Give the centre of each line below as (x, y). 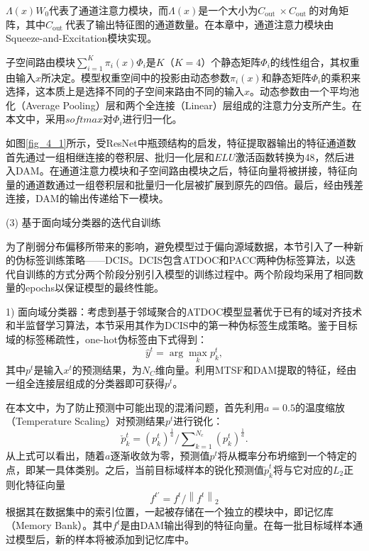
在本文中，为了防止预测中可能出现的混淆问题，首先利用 (135, 407)
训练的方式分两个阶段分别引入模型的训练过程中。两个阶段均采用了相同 (189, 273)
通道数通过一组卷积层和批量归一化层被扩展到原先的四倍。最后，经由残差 (194, 184)
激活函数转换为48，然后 (290, 156)
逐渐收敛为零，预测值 (160, 456)
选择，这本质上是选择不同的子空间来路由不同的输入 (125, 91)
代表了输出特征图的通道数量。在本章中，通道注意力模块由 (200, 24)
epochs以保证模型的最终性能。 (94, 288)
